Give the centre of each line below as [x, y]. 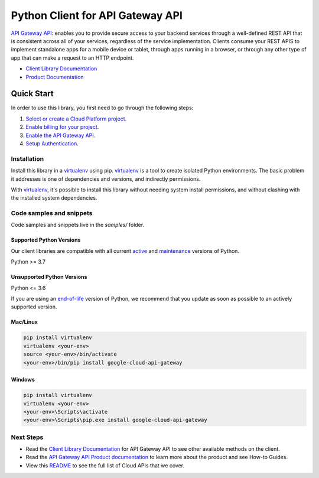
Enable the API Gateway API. [61, 135]
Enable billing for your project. [62, 127]
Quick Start [32, 94]
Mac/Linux [25, 322]
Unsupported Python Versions [49, 277]
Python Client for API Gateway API [97, 15]
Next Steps [27, 437]
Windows [23, 380]
